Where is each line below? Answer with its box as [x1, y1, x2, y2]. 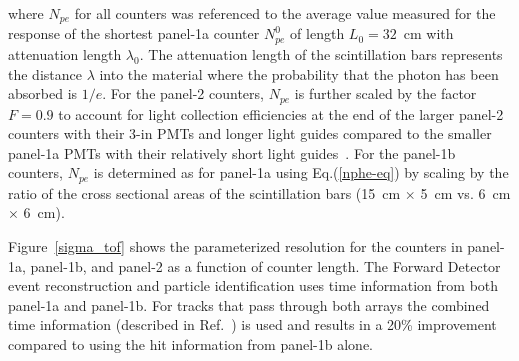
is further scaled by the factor [294, 83, 477, 104]
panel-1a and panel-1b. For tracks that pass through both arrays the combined [8, 294, 490, 315]
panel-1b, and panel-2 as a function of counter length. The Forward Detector [30, 255, 501, 276]
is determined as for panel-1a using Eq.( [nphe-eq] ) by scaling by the [93, 162, 509, 183]
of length [290, 23, 345, 44]
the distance [8, 63, 82, 84]
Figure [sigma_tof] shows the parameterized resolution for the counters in [8, 235, 463, 256]
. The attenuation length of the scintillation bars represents [139, 43, 503, 64]
